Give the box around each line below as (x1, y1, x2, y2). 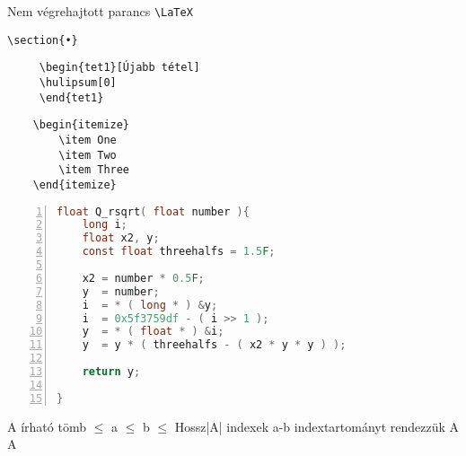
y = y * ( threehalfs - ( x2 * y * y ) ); (82, 338, 347, 352)
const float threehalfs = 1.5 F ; (82, 245, 276, 259)
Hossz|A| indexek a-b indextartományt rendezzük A (174, 417, 460, 435)
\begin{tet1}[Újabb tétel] (39, 61, 200, 75)
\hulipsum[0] (39, 75, 117, 89)
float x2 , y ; (82, 232, 160, 245)
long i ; (82, 218, 127, 232)
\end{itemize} (32, 178, 117, 191)
